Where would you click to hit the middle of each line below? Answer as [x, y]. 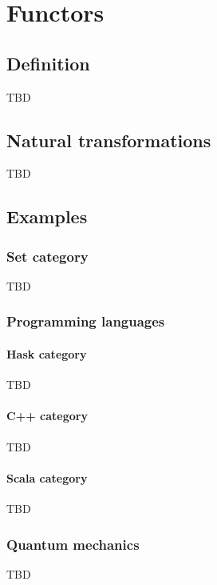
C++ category [47, 416]
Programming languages [86, 321]
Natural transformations [109, 140]
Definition [48, 63]
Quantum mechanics [73, 544]
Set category [47, 256]
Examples [47, 216]
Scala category [47, 477]
